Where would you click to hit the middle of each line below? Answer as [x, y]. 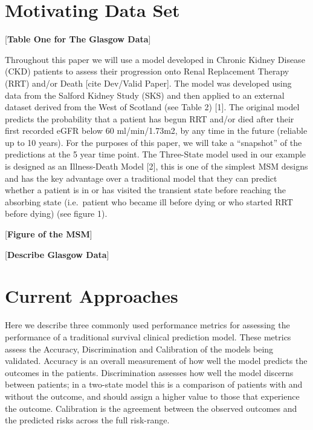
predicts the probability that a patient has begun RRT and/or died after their [150, 118]
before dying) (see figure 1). [56, 213]
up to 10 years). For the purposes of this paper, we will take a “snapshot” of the [153, 142]
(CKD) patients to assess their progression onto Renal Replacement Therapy [147, 71]
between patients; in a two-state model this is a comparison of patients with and [154, 384]
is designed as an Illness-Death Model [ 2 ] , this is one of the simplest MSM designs [156, 166]
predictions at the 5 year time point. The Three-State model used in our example [156, 154]
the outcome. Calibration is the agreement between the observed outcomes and [151, 408]
